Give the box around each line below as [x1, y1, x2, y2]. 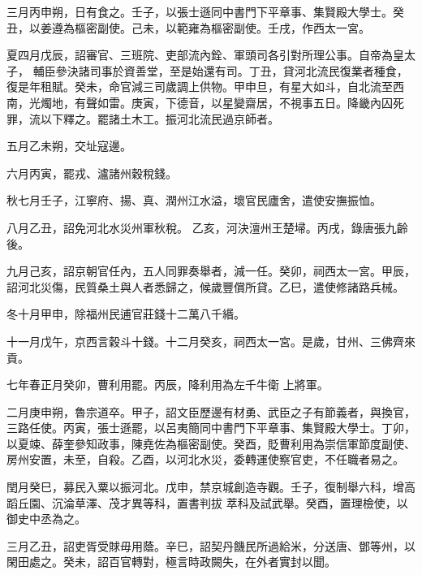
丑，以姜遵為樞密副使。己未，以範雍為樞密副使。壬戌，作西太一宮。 [6, 19, 370, 36]
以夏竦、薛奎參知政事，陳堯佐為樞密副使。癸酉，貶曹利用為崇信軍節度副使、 [6, 434, 416, 452]
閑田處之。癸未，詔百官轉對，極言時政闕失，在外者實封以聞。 [6, 553, 336, 570]
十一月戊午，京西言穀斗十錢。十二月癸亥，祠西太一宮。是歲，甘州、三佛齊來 [6, 332, 416, 349]
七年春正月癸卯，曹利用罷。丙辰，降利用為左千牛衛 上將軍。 [6, 376, 329, 393]
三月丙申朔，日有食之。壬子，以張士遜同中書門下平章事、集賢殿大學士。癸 [6, 3, 404, 19]
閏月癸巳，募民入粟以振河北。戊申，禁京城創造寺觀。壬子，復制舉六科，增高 [6, 478, 416, 495]
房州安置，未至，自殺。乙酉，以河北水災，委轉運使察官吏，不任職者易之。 [6, 451, 404, 468]
